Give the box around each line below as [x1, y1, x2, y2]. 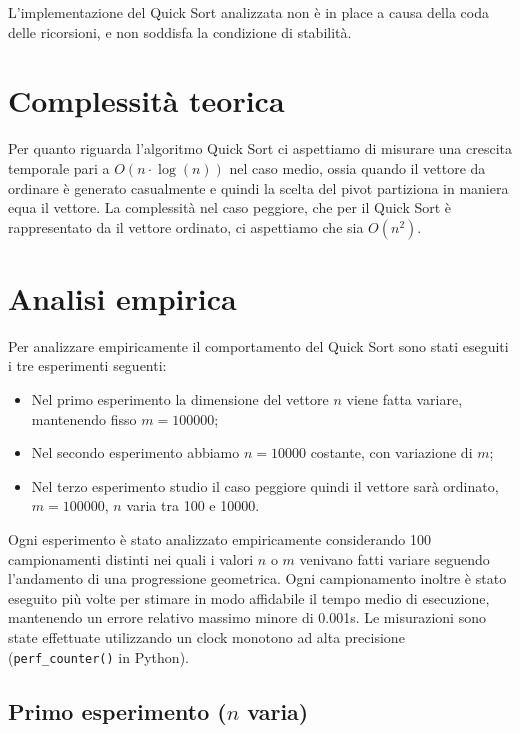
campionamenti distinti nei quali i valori [8, 548, 254, 569]
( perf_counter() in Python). [8, 646, 189, 667]
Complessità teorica [8, 80, 285, 121]
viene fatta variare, [346, 389, 463, 409]
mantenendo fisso [31, 408, 137, 429]
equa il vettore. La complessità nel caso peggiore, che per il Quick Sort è [8, 197, 452, 218]
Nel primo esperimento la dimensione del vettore [31, 389, 329, 409]
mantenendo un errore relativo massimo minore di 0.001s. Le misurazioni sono [8, 607, 486, 628]
